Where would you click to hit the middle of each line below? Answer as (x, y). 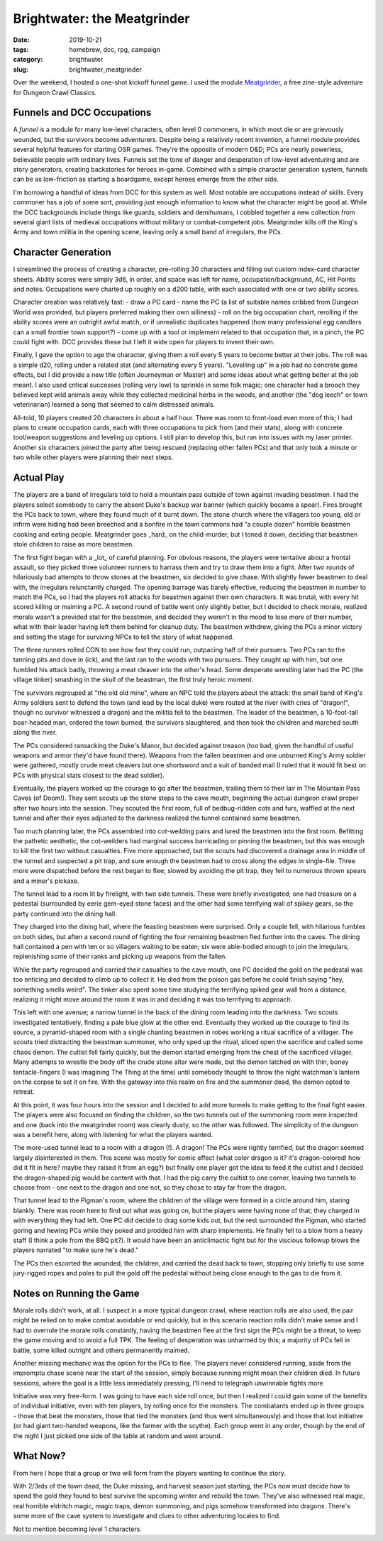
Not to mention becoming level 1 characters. (77, 1529)
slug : (21, 69)
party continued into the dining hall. (65, 914)
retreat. (24, 1092)
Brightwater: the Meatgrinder (101, 18)
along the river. (35, 733)
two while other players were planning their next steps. (93, 457)
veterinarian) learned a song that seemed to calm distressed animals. (114, 405)
